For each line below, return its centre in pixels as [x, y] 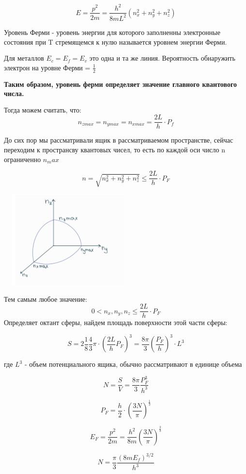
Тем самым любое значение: [46, 299]
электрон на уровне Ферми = [47, 67]
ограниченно [23, 159]
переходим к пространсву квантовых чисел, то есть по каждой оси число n [115, 149]
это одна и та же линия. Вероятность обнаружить [162, 58]
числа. [14, 93]
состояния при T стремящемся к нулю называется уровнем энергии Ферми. [115, 41]
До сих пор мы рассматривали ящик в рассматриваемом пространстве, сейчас [119, 140]
